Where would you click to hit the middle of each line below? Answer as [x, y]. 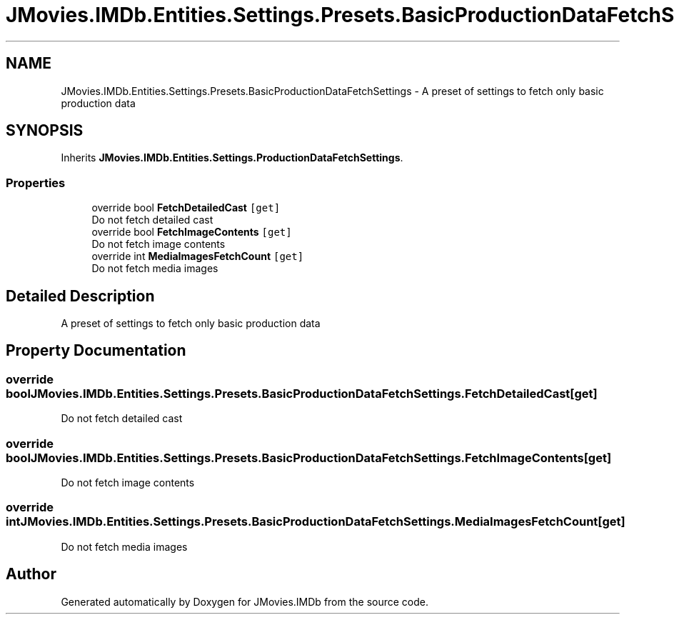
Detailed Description [80, 296]
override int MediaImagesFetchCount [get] [198, 256]
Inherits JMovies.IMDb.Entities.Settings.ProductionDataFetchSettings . [232, 158]
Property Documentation [96, 351]
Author [31, 574]
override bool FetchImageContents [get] [192, 232]
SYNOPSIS [45, 131]
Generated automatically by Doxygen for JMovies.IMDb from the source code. [245, 601]
